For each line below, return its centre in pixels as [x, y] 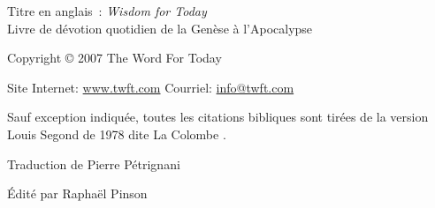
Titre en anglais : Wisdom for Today [107, 11]
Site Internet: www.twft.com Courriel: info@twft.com [151, 87]
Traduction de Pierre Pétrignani [94, 163]
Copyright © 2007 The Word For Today [114, 58]
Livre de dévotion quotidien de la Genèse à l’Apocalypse [160, 28]
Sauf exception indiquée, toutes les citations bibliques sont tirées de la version [218, 117]
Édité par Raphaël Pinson [77, 193]
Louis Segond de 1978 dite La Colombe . [117, 134]
